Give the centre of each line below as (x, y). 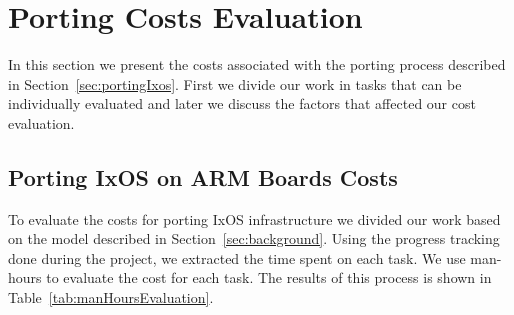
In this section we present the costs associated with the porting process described (257, 64)
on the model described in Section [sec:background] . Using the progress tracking (254, 238)
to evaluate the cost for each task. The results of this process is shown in (269, 277)
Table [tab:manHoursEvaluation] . (111, 297)
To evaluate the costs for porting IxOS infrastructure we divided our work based (254, 218)
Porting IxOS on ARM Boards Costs (203, 176)
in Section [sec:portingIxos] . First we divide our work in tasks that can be (235, 83)
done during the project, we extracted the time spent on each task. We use (237, 257)
